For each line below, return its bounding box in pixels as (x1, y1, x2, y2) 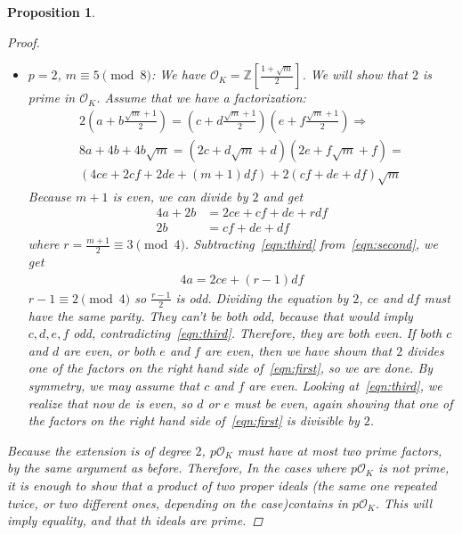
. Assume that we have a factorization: (96, 88, 306, 107)
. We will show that (302, 65, 408, 84)
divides (407, 341, 444, 359)
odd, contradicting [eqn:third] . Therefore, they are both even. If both (73, 324, 442, 342)
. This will (375, 493, 433, 512)
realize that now (28, 393, 114, 412)
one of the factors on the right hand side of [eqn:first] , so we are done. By (28, 358, 434, 377)
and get (263, 186, 304, 205)
